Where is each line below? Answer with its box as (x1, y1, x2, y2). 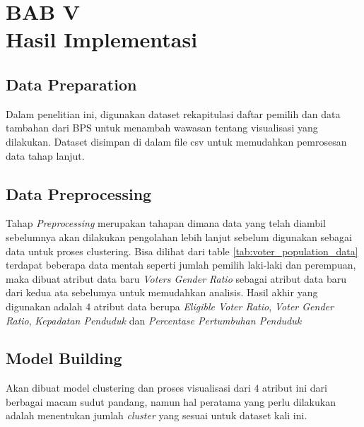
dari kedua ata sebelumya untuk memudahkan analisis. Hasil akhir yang (6, 285, 318, 300)
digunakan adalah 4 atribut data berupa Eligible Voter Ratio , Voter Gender (6, 298, 334, 313)
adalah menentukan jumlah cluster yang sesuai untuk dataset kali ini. (6, 408, 307, 423)
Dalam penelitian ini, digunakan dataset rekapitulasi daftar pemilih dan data (6, 106, 341, 121)
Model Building (6, 347, 122, 369)
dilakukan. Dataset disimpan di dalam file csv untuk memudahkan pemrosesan (6, 134, 347, 148)
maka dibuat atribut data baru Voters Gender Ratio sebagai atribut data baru (6, 271, 346, 286)
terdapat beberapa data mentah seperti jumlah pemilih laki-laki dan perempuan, (6, 257, 356, 272)
